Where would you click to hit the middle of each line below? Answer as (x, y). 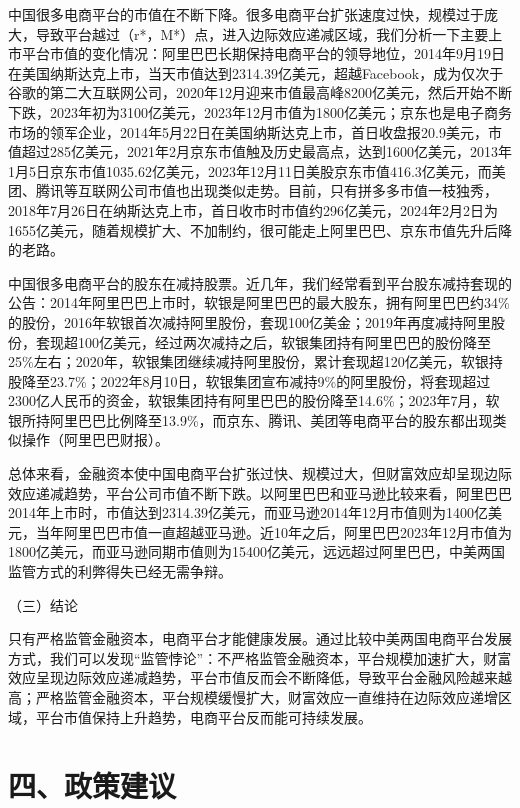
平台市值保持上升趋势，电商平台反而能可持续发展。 (203, 716)
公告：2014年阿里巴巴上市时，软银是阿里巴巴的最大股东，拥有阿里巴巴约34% (259, 302)
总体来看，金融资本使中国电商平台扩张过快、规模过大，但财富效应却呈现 (246, 473)
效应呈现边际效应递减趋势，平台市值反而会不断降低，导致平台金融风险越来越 (260, 677)
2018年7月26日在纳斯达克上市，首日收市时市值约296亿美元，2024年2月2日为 (253, 209)
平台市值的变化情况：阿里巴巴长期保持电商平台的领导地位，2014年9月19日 (263, 53)
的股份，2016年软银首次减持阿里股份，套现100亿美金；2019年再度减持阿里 (249, 321)
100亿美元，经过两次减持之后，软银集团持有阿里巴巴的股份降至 (284, 341)
